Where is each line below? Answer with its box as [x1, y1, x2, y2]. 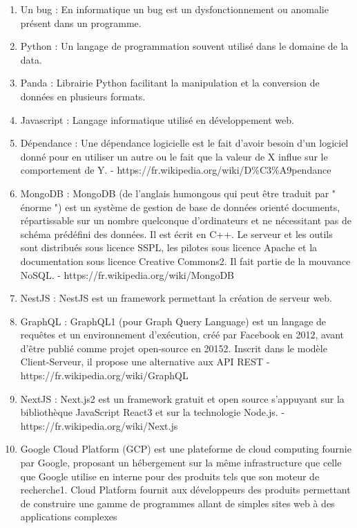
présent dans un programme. [20, 15, 142, 30]
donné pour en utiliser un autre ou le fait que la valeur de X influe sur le [20, 149, 328, 163]
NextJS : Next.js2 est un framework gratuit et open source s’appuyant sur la [20, 391, 345, 406]
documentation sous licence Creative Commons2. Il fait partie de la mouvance [20, 253, 351, 268]
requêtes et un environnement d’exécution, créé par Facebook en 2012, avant [20, 327, 345, 342]
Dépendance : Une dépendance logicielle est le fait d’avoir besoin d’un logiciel [20, 136, 349, 150]
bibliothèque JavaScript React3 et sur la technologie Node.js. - [20, 405, 284, 419]
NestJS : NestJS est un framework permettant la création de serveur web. [20, 291, 333, 305]
